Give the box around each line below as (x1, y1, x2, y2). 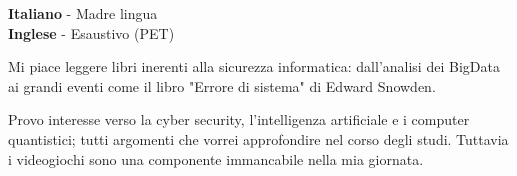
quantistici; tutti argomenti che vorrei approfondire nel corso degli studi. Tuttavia (8, 128, 509, 149)
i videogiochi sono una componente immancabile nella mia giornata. (8, 148, 424, 169)
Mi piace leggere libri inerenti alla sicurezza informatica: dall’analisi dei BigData (8, 56, 500, 77)
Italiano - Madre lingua (8, 3, 158, 23)
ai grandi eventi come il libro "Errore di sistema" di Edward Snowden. (8, 75, 436, 96)
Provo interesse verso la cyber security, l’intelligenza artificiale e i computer (8, 109, 470, 130)
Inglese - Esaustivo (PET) (8, 22, 175, 43)
